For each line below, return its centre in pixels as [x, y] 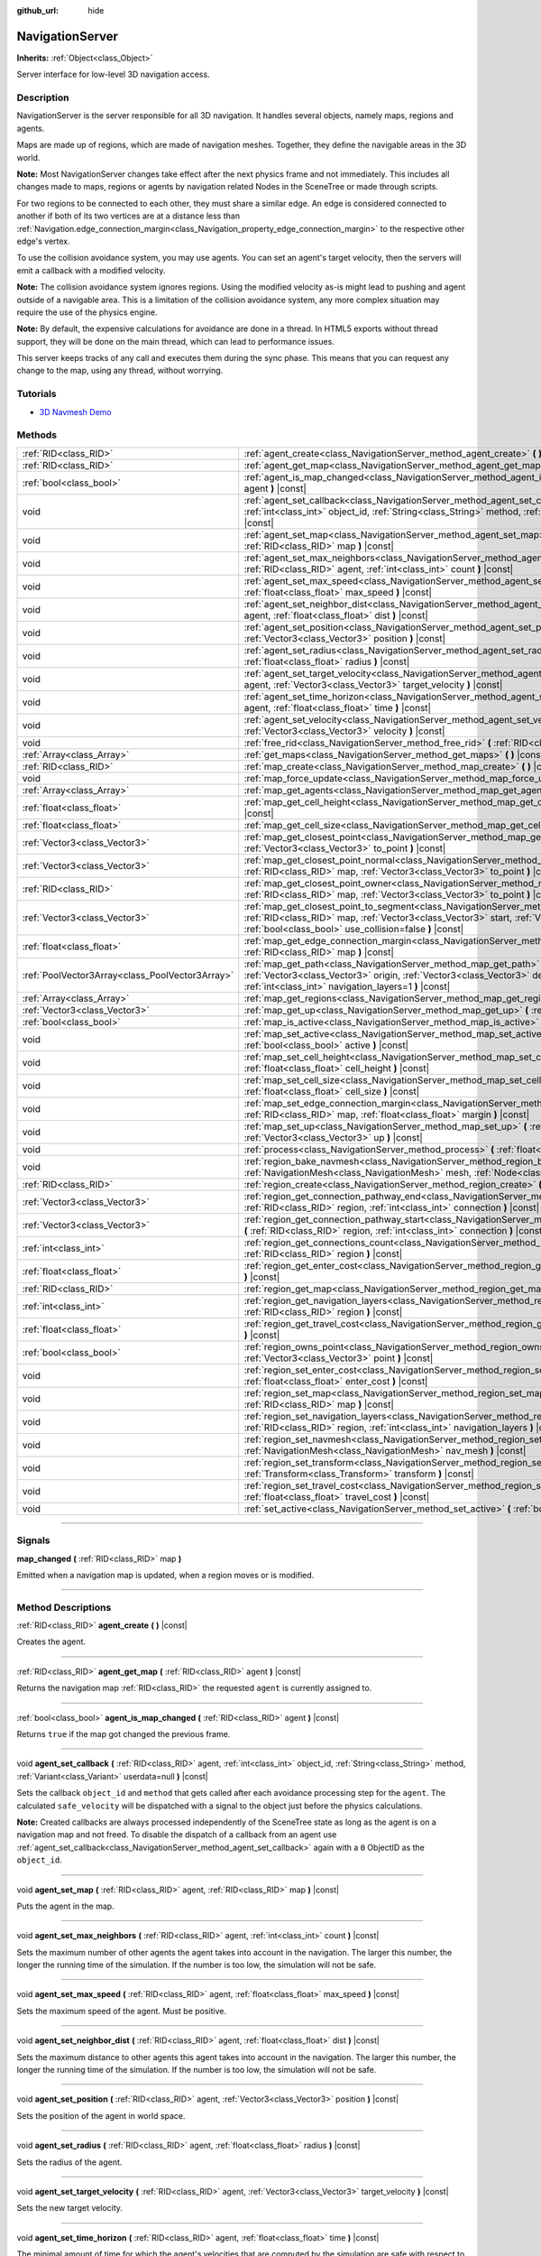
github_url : [37, 10]
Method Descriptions [64, 1607]
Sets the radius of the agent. [69, 2162]
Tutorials [37, 394]
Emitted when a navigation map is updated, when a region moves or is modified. [165, 1575]
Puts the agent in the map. [65, 1906]
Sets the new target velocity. [70, 2208]
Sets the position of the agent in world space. [101, 2115]
